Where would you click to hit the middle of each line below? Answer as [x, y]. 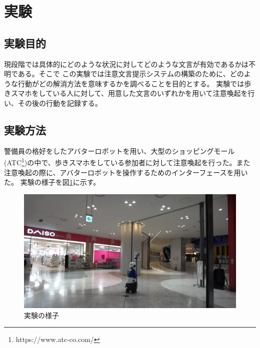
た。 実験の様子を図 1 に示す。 [52, 182]
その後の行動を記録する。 [60, 103]
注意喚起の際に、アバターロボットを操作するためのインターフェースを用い [126, 172]
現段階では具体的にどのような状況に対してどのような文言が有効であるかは [126, 64]
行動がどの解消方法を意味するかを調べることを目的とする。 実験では [131, 83]
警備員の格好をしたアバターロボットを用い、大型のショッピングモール [119, 151]
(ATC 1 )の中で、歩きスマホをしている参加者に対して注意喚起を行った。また [127, 162]
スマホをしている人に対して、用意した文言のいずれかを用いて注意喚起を [129, 93]
